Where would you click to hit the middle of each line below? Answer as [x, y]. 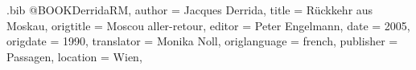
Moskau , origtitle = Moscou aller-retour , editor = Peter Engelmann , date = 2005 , [208, 25]
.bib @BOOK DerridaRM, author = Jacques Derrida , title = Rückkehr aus [190, 10]
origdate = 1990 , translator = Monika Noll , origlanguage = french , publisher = [202, 41]
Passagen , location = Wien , [74, 56]
